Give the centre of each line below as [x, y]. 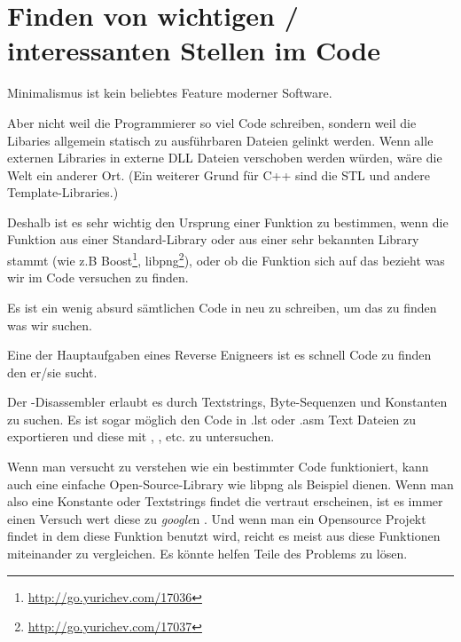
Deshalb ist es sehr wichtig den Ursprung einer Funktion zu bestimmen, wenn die [228, 222]
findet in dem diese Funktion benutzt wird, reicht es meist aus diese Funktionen [224, 536]
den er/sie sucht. [52, 372]
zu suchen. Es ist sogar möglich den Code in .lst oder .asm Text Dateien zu [211, 419]
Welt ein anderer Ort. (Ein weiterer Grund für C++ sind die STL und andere [219, 174]
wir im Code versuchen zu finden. [98, 277]
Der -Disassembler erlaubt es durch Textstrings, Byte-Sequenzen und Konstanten [227, 402]
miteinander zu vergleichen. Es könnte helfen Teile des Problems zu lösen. [207, 554]
